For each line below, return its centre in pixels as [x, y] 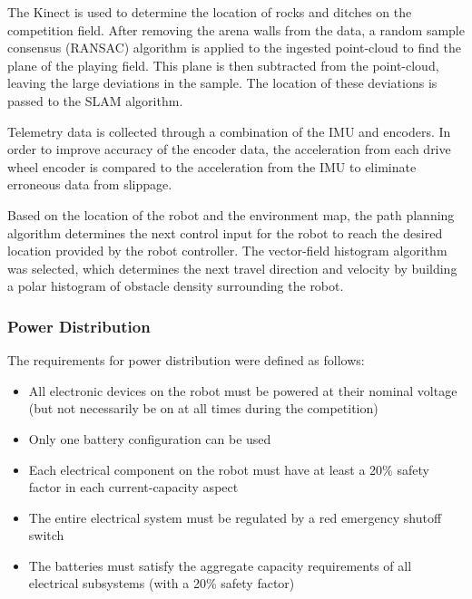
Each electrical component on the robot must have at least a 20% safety [229, 469]
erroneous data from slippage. [90, 184]
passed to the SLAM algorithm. [95, 100]
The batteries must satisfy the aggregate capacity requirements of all [220, 565]
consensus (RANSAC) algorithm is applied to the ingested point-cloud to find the [234, 48]
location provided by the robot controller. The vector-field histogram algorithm [227, 251]
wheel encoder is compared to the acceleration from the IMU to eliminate [212, 166]
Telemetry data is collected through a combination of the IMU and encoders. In [229, 131]
